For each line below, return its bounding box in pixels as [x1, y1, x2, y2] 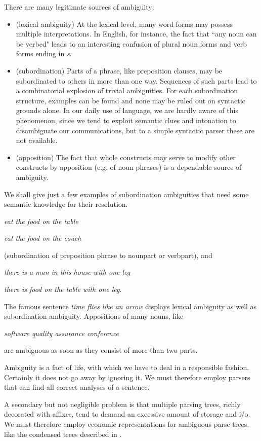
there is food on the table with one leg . [4, 284, 122, 295]
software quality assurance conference [4, 327, 119, 338]
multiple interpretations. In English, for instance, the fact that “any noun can [16, 28, 257, 39]
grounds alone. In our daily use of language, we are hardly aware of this [16, 105, 238, 116]
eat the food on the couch [4, 233, 81, 243]
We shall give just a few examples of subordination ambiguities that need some [4, 189, 249, 199]
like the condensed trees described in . [4, 428, 122, 439]
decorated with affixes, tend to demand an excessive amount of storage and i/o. [4, 409, 250, 419]
